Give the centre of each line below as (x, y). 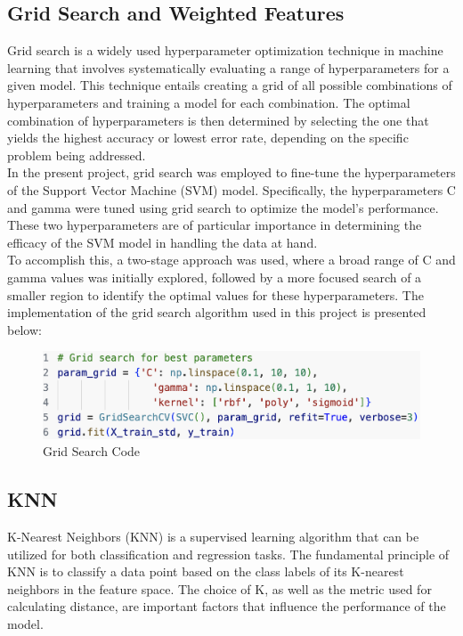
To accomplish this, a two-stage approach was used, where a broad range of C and (231, 260)
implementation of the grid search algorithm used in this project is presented (217, 312)
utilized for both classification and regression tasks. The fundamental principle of (228, 554)
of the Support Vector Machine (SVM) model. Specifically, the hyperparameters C (231, 189)
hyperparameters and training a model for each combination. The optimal (209, 102)
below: (24, 329)
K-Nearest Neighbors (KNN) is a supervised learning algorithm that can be (213, 536)
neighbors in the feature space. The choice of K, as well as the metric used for (219, 588)
